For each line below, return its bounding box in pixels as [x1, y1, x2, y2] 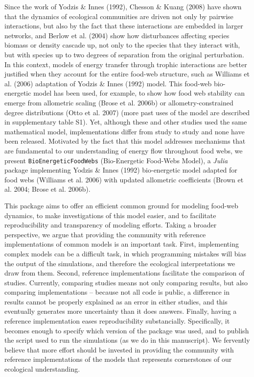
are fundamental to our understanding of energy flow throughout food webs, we [4, 145, 243, 155]
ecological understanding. [4, 364, 80, 374]
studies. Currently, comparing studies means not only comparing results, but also [4, 277, 248, 287]
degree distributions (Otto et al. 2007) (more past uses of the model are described [4, 107, 250, 117]
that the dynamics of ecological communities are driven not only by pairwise [4, 11, 233, 21]
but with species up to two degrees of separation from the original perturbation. [4, 49, 244, 59]
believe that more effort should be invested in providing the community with [4, 344, 234, 354]
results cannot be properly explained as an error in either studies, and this [4, 296, 228, 306]
